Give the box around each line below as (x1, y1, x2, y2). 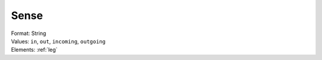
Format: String (11, 30, 47, 37)
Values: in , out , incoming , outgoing (11, 37, 106, 45)
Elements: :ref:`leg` (11, 46, 58, 53)
